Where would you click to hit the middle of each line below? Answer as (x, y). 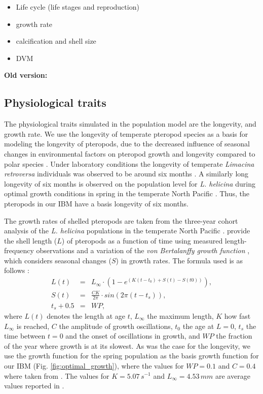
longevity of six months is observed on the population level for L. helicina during (130, 183)
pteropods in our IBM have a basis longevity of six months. (96, 203)
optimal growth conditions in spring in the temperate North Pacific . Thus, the (127, 193)
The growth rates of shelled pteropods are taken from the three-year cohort (121, 220)
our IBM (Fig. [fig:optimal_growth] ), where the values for (94, 365)
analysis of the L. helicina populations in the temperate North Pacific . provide (127, 231)
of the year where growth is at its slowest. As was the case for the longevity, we (127, 345)
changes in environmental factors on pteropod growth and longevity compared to (130, 153)
